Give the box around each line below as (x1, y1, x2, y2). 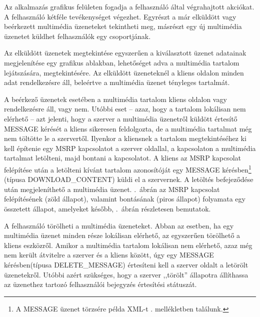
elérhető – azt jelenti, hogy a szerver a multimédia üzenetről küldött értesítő (4, 113, 237, 123)
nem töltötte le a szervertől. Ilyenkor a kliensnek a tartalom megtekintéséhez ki (4, 133, 246, 143)
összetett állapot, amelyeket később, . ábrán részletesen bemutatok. (4, 203, 211, 213)
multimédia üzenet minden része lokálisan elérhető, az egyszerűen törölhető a (4, 230, 240, 240)
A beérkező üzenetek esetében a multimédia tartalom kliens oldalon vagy (4, 93, 227, 104)
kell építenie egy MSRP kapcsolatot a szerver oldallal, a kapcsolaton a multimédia (4, 142, 256, 153)
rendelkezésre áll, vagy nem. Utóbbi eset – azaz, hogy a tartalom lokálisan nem (4, 103, 246, 114)
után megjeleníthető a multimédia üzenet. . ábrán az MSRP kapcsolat (4, 183, 220, 194)
